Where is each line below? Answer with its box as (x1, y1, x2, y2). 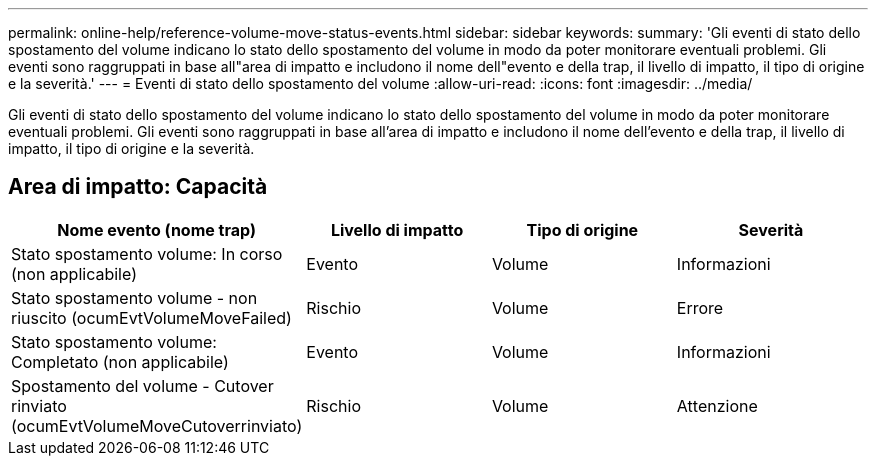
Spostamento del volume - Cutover (11, 375, 274, 396)
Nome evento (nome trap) (57, 219, 256, 240)
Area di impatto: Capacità (8, 174, 268, 200)
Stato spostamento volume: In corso (11, 243, 283, 264)
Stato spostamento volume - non (11, 287, 258, 308)
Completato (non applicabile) (11, 351, 229, 372)
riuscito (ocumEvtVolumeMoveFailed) (11, 307, 292, 328)
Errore (676, 297, 724, 318)
